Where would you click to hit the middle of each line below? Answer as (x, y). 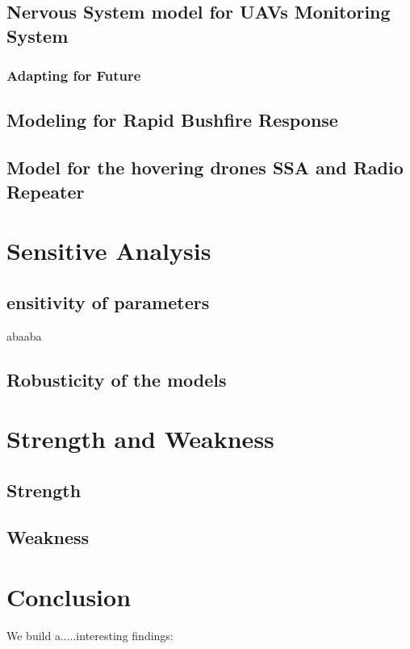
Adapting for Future (74, 75)
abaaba (24, 335)
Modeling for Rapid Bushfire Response (172, 120)
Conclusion (69, 597)
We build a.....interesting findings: (90, 635)
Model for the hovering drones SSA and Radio (205, 167)
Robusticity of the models (117, 379)
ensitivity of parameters (108, 301)
